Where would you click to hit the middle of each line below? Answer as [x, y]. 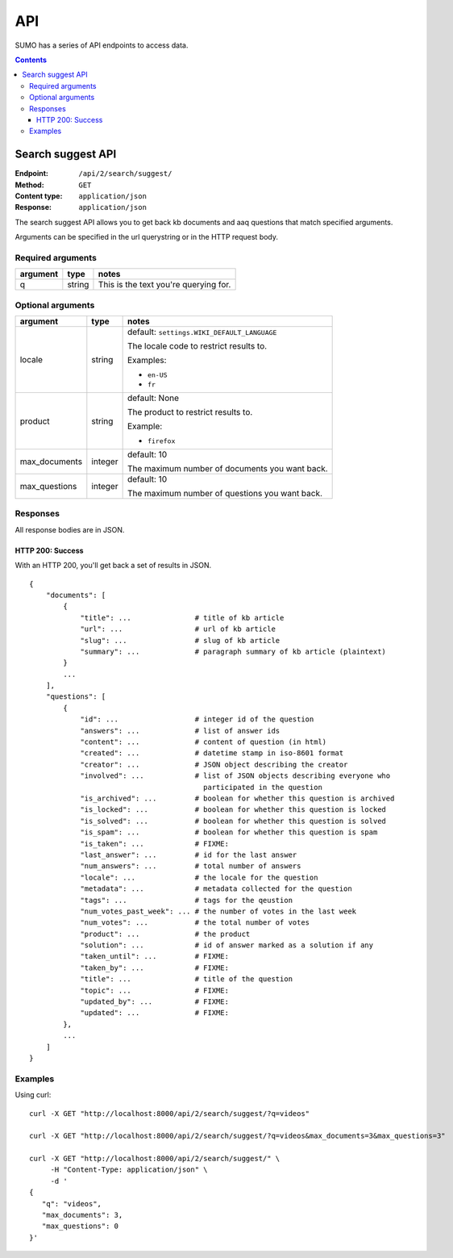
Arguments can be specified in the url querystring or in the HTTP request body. [146, 237]
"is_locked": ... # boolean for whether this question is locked [233, 810]
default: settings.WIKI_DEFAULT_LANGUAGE [202, 332]
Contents [31, 60]
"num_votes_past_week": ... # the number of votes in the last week [218, 911]
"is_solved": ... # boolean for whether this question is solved [233, 821]
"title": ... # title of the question [187, 979]
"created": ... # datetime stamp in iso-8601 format [212, 753]
